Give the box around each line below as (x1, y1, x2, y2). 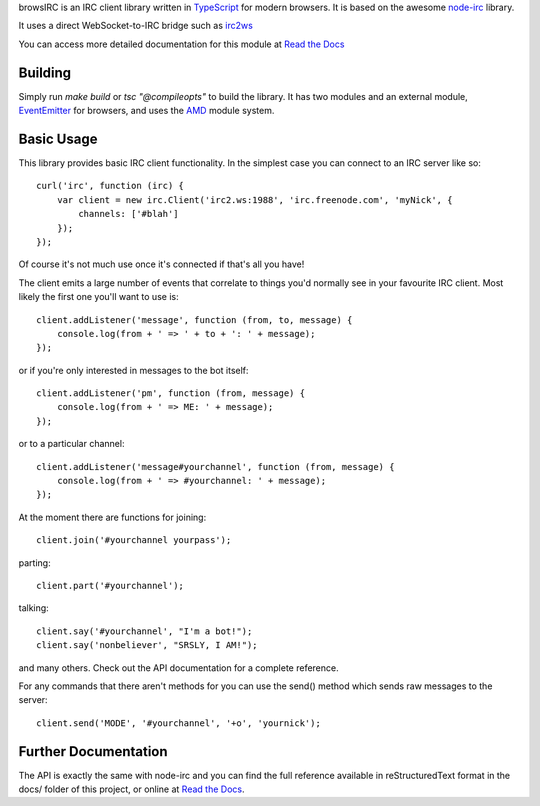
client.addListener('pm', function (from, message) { (36, 388, 305, 399)
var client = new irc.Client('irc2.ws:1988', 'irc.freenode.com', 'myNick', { (56, 194, 453, 205)
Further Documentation (18, 743, 169, 760)
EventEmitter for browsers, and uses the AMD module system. (18, 105, 275, 117)
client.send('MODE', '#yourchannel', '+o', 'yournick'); (36, 717, 322, 729)
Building (18, 64, 72, 81)
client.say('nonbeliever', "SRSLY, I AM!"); (36, 640, 259, 651)
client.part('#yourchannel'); (36, 580, 185, 591)
